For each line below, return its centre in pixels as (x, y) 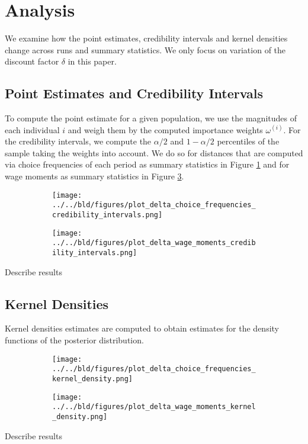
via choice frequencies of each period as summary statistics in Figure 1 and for (147, 164)
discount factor (32, 61)
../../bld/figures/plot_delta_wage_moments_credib (154, 243)
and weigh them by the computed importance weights (165, 129)
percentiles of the (248, 141)
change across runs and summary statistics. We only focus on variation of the (145, 49)
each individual (32, 129)
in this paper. (92, 61)
